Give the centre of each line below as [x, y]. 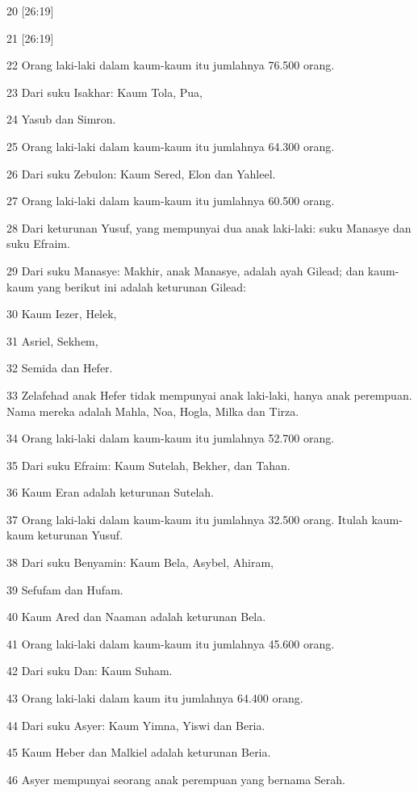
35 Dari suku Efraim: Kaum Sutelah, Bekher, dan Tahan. [148, 465]
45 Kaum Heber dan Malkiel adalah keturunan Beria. [139, 752]
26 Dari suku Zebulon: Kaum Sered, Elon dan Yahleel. [141, 173]
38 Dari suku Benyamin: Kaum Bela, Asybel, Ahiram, [140, 562]
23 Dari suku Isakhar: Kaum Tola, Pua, [104, 92]
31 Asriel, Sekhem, [52, 340]
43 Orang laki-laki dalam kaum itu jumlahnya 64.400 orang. [155, 698]
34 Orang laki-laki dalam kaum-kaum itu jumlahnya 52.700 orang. [171, 438]
